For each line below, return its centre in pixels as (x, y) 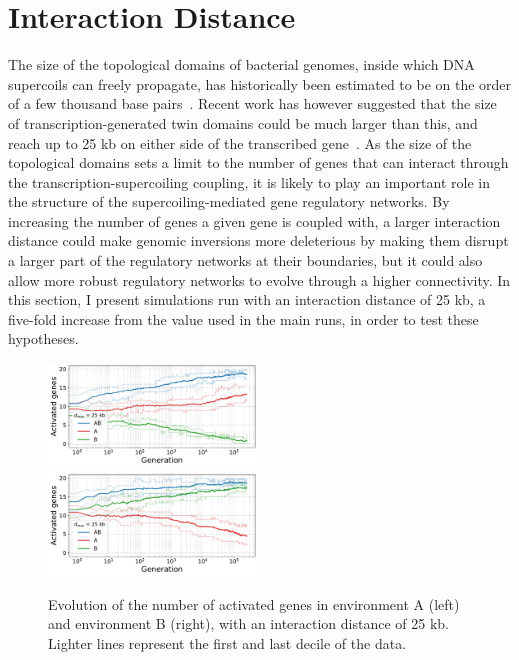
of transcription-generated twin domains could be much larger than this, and (243, 122)
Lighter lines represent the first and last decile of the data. (227, 643)
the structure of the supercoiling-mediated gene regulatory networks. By (229, 201)
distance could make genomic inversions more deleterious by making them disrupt (258, 240)
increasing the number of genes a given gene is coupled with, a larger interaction (254, 220)
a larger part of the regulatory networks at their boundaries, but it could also (245, 260)
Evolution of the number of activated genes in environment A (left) (254, 603)
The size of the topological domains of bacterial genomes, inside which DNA (241, 64)
